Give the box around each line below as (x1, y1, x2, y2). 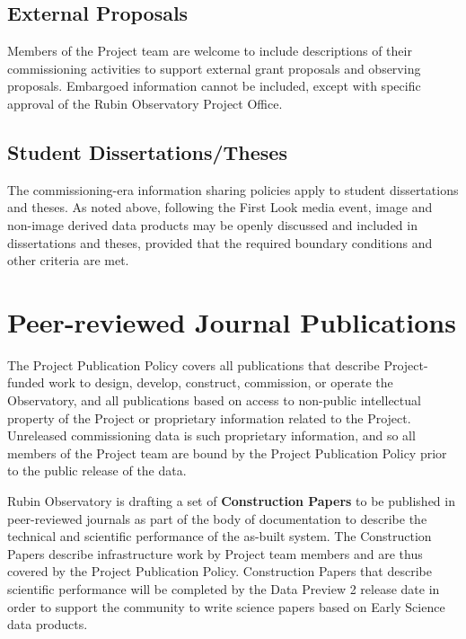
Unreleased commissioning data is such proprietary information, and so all (7, 426, 416, 445)
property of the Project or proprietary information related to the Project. (7, 408, 411, 427)
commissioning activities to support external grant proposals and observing (7, 58, 421, 77)
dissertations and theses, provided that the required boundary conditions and (7, 233, 433, 252)
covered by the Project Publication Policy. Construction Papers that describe (7, 562, 432, 581)
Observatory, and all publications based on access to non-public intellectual (7, 391, 421, 410)
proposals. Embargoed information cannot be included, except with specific (7, 76, 421, 95)
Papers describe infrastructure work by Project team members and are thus (7, 544, 423, 563)
